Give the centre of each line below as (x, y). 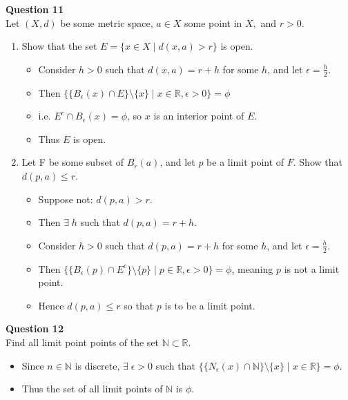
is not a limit (312, 268)
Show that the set (59, 46)
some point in (213, 22)
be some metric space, (107, 22)
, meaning (252, 268)
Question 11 (35, 9)
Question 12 (35, 328)
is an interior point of (199, 116)
